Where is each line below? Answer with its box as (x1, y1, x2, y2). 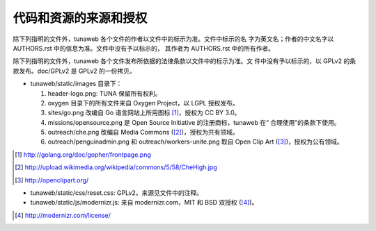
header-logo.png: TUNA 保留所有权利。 (47, 89, 162, 97)
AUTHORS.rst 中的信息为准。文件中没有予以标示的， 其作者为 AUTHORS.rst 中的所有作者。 (13, 44, 275, 52)
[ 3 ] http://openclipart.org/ (15, 176, 89, 184)
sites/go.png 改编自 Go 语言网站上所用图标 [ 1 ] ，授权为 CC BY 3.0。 (47, 108, 241, 117)
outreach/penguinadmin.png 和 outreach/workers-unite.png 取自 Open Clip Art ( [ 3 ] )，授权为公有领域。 (47, 137, 344, 146)
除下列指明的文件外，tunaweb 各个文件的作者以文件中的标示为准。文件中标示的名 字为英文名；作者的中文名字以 (13, 35, 334, 43)
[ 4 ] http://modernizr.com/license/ (15, 211, 111, 219)
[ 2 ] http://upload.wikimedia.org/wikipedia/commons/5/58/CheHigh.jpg (15, 163, 217, 171)
